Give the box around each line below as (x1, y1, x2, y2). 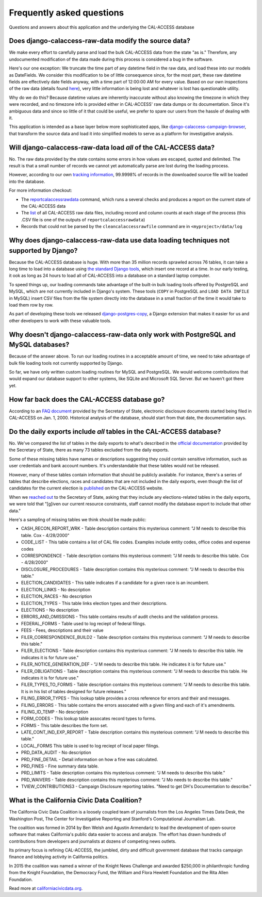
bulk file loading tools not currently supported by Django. (9, 360, 123, 366)
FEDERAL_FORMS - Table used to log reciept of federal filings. (21, 620, 147, 626)
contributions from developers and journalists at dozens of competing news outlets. (9, 838, 177, 844)
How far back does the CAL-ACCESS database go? (9, 395, 165, 404)
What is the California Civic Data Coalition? (9, 796, 142, 805)
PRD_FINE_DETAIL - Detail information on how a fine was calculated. (21, 756, 158, 762)
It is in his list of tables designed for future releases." (21, 688, 126, 694)
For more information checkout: (9, 187, 72, 194)
